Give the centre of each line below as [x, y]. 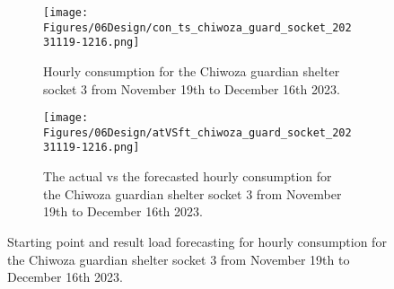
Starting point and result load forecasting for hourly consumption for [197, 241]
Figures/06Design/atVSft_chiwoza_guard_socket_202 [197, 132]
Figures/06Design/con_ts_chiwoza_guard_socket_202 [197, 27]
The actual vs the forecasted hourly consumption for [188, 176]
